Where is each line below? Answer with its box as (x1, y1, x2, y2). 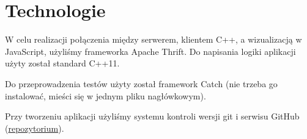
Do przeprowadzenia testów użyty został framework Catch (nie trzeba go (5, 77, 278, 90)
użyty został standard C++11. (5, 57, 120, 69)
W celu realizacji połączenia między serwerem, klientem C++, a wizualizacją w (5, 33, 302, 46)
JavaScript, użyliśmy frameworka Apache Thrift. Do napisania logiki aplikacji (5, 45, 296, 57)
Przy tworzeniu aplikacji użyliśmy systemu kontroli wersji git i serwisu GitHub (5, 110, 300, 123)
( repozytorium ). (5, 121, 64, 134)
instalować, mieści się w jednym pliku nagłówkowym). (5, 89, 206, 102)
